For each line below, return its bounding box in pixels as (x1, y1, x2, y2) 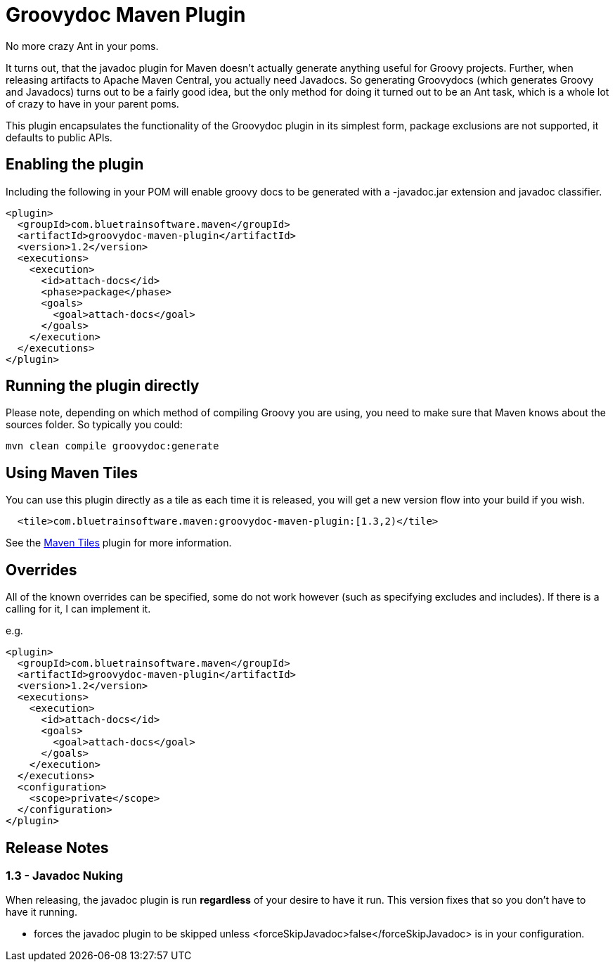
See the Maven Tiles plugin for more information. (6, 537, 232, 549)
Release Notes (6, 838, 109, 857)
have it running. (6, 906, 77, 918)
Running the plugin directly (6, 377, 200, 395)
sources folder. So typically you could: (6, 418, 183, 431)
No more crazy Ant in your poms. (6, 39, 159, 52)
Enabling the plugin (6, 155, 144, 174)
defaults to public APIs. (6, 131, 112, 143)
